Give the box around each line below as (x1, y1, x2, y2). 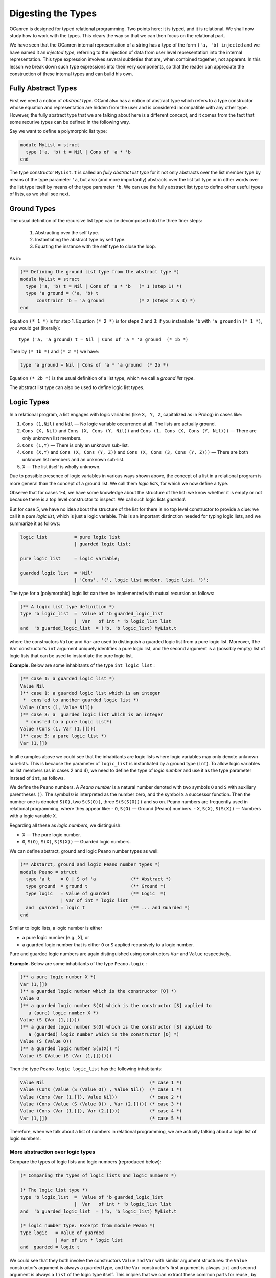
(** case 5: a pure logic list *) (20, 733, 107, 739)
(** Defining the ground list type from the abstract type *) (20, 269, 179, 275)
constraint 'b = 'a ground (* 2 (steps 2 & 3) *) (36, 298, 196, 304)
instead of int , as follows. (9, 774, 65, 781)
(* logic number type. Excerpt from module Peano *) (20, 1223, 155, 1229)
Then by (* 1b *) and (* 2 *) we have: (9, 348, 99, 354)
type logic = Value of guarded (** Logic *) (26, 890, 166, 896)
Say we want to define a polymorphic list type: (9, 128, 107, 134)
